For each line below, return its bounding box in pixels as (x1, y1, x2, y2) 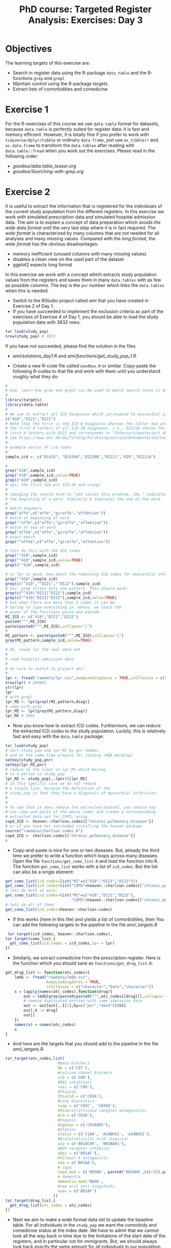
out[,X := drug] (23, 1008, 58, 1013)
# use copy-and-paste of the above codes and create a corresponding (5, 809, 156, 815)
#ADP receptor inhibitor (58, 1146, 110, 1151)
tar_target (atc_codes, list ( (5, 1056, 65, 1061)
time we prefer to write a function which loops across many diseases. (12, 853, 159, 859)
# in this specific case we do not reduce (5, 781, 97, 786)
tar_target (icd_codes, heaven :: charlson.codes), (7, 931, 113, 937)
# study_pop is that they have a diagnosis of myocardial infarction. (5, 790, 158, 796)
